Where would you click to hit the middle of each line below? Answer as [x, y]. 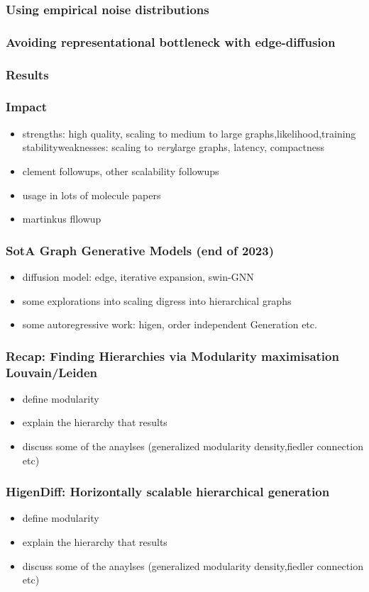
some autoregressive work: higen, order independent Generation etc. [170, 324]
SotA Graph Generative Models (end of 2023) [140, 250]
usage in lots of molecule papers [92, 195]
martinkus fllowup [62, 219]
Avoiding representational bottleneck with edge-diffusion [171, 41]
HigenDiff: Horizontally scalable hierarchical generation [168, 492]
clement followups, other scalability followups [121, 171]
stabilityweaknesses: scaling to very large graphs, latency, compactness [174, 147]
